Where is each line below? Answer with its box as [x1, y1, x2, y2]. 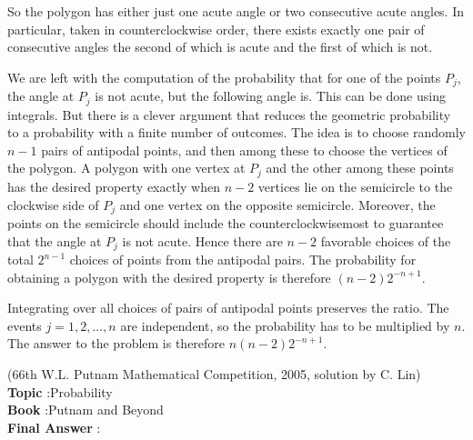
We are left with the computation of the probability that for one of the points [7, 67, 441, 86]
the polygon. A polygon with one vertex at [7, 158, 246, 177]
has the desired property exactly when [7, 176, 220, 195]
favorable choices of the [320, 231, 451, 250]
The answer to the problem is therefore [7, 334, 226, 353]
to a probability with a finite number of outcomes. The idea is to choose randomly [7, 123, 466, 142]
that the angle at [7, 231, 102, 250]
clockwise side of [7, 195, 99, 214]
